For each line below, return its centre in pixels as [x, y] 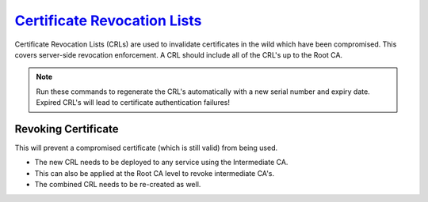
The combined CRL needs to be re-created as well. [118, 185]
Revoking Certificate [67, 129]
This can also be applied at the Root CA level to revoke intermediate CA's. [155, 173]
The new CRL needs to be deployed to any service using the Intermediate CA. [161, 163]
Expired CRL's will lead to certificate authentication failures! [133, 103]
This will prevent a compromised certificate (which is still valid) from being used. [146, 148]
